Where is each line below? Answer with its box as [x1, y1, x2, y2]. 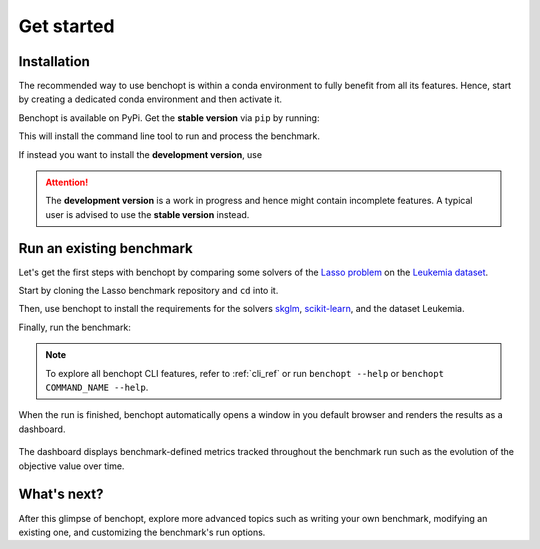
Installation [18, 53, 90, 70]
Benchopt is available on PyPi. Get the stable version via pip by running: [18, 111, 320, 124]
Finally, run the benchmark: [18, 321, 132, 333]
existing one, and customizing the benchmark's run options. [18, 526, 266, 538]
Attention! [45, 176, 89, 189]
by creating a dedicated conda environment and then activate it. [18, 93, 283, 105]
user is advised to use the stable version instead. [45, 208, 250, 220]
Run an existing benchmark [18, 240, 194, 257]
